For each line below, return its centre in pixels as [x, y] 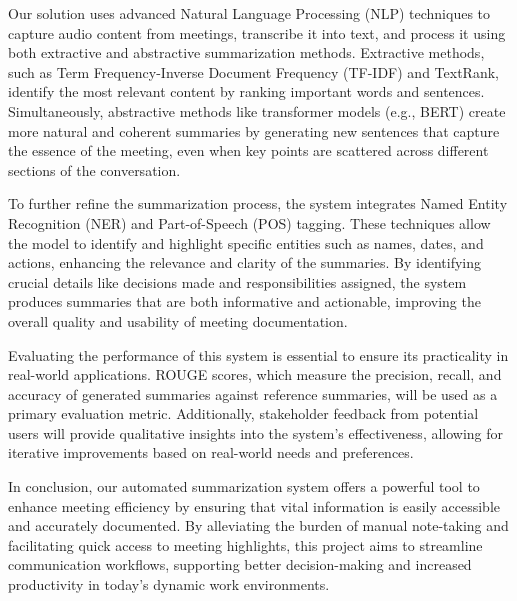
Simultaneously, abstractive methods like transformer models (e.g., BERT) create [257, 110]
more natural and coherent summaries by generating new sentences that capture [254, 130]
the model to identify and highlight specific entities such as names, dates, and [246, 242]
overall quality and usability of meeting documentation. [178, 320]
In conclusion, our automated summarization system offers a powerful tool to [244, 486]
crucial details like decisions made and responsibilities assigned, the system [237, 281]
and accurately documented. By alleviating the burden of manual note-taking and [258, 525]
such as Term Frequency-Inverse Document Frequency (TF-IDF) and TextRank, [253, 71]
